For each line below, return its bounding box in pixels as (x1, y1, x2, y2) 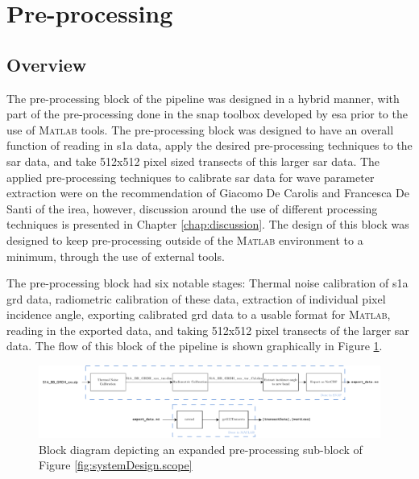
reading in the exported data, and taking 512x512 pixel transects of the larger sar (6, 321, 409, 338)
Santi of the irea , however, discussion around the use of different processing (6, 200, 378, 217)
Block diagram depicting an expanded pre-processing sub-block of (39, 440, 363, 457)
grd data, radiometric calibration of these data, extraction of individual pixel (6, 290, 386, 307)
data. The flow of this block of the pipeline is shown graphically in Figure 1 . (6, 337, 383, 354)
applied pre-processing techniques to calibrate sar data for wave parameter (6, 168, 375, 185)
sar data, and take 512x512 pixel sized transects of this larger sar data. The (6, 152, 380, 169)
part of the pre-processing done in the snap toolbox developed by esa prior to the (6, 105, 408, 122)
